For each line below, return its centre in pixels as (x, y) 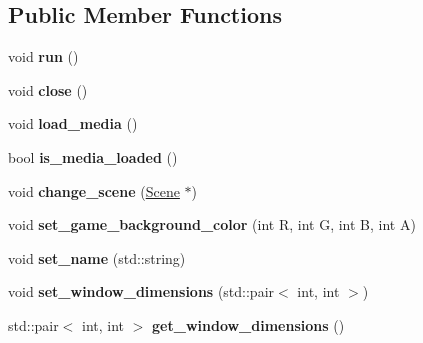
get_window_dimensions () (248, 324)
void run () (43, 56)
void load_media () (73, 123)
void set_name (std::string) (97, 257)
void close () (48, 89)
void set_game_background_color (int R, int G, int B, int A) (212, 224)
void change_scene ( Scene (94, 190)
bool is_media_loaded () (93, 156)
